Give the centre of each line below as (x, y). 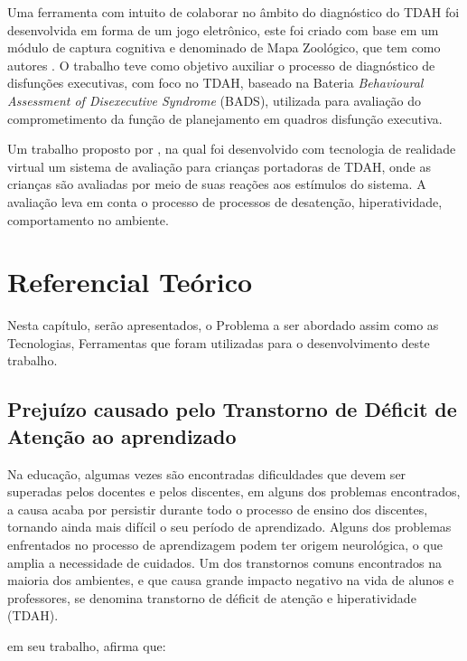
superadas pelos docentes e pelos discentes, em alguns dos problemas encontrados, (234, 491)
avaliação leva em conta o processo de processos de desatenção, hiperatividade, (225, 201)
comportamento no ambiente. (88, 219)
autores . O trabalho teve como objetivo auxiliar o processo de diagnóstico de (221, 65)
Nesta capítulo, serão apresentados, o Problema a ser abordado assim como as (223, 325)
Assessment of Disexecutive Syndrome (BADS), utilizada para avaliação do (215, 100)
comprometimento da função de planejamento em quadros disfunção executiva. (225, 118)
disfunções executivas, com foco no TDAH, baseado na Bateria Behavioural (215, 83)
